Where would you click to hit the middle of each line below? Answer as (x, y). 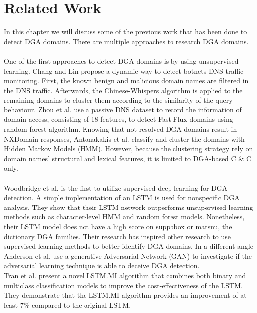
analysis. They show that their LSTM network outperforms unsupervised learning (128, 207)
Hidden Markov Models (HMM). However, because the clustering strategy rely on (128, 149)
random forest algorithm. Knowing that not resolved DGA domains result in (121, 129)
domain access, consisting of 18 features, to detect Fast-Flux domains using (119, 119)
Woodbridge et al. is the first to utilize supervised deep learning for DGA (116, 187)
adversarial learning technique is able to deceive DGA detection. (102, 265)
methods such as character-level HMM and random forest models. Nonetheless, (124, 217)
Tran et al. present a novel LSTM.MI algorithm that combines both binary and (125, 275)
